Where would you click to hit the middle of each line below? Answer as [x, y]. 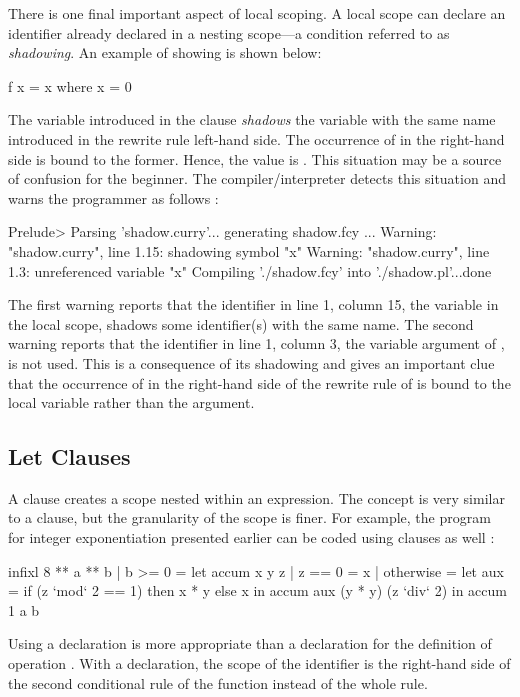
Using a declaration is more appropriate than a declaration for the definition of [250, 643]
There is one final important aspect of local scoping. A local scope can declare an [257, 13]
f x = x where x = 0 [70, 85]
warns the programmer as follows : [113, 197]
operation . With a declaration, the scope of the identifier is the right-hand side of [259, 663]
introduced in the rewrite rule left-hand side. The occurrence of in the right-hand [256, 138]
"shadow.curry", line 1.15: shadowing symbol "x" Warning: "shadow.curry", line [249, 250]
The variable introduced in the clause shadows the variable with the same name [252, 119]
